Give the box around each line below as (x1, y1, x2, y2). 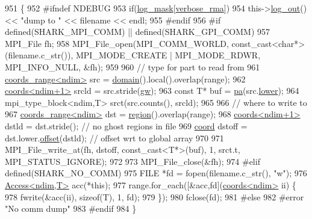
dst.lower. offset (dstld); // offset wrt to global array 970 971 (5, 131, 224, 144)
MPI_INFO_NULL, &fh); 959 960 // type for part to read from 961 (5, 60, 260, 73)
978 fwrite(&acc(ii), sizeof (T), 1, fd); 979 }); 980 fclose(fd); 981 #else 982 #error (5, 190, 304, 203)
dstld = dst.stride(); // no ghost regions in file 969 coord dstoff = (5, 119, 248, 132)
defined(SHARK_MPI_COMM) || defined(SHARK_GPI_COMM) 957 (5, 25, 270, 38)
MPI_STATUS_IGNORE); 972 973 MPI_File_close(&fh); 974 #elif (5, 155, 260, 167)
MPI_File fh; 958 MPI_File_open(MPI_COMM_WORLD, (5, 37, 229, 49)
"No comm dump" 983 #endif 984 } (5, 202, 137, 215)
